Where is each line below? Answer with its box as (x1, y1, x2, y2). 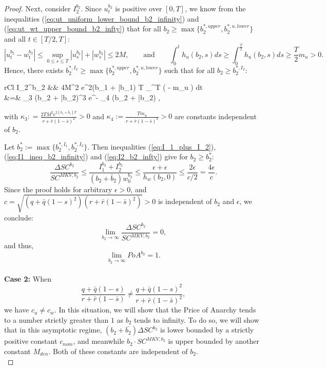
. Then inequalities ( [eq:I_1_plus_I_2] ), (87, 141, 216, 152)
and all (4, 33, 26, 44)
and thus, (4, 240, 34, 251)
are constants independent (174, 110, 257, 121)
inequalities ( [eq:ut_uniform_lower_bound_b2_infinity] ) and (4, 13, 199, 24)
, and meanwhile (73, 336, 125, 346)
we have (4, 304, 29, 315)
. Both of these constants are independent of (48, 345, 188, 356)
